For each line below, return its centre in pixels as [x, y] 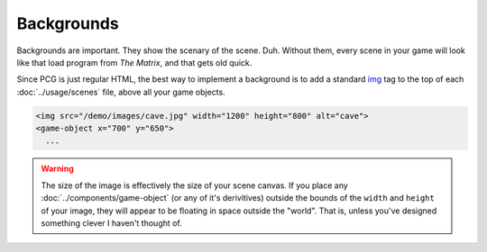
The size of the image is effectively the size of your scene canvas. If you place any [195, 185]
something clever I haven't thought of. [111, 223]
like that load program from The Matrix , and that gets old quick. [134, 62]
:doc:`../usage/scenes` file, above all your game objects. [121, 92]
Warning [57, 169]
